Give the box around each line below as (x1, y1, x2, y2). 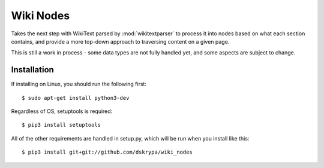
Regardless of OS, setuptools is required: (11, 108, 113, 115)
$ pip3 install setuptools (22, 121, 101, 129)
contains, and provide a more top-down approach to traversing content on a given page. (11, 38, 230, 45)
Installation (11, 65, 54, 75)
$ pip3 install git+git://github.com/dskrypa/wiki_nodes (22, 149, 193, 155)
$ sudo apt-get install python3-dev (22, 94, 130, 101)
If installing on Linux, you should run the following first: (11, 81, 147, 88)
